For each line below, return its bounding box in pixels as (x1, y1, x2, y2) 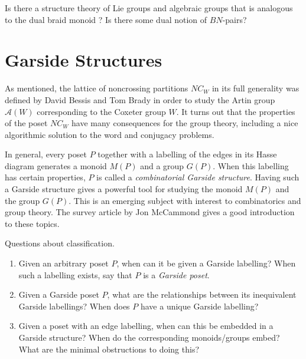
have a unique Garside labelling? (140, 299, 259, 312)
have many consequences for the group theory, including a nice (71, 117, 298, 129)
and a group (140, 159, 184, 172)
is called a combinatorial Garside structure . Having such (96, 171, 300, 183)
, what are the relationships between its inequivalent (107, 288, 297, 301)
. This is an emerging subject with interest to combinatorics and (69, 194, 301, 206)
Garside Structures (5, 48, 162, 72)
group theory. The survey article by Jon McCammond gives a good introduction (5, 206, 295, 218)
